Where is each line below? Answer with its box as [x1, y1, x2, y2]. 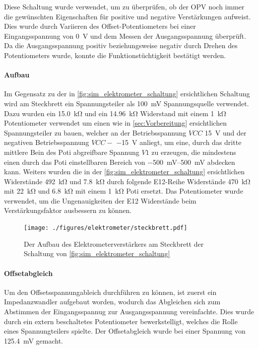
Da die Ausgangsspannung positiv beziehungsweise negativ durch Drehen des [4, 40, 238, 51]
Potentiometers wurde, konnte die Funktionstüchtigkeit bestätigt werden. [4, 50, 226, 60]
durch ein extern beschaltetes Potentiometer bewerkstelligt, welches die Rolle [4, 316, 238, 326]
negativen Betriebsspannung [4, 137, 89, 147]
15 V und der [204, 127, 247, 138]
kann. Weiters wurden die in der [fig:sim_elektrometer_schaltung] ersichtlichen [4, 166, 245, 177]
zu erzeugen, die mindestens [151, 146, 236, 157]
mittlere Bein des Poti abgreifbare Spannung [4, 146, 139, 157]
